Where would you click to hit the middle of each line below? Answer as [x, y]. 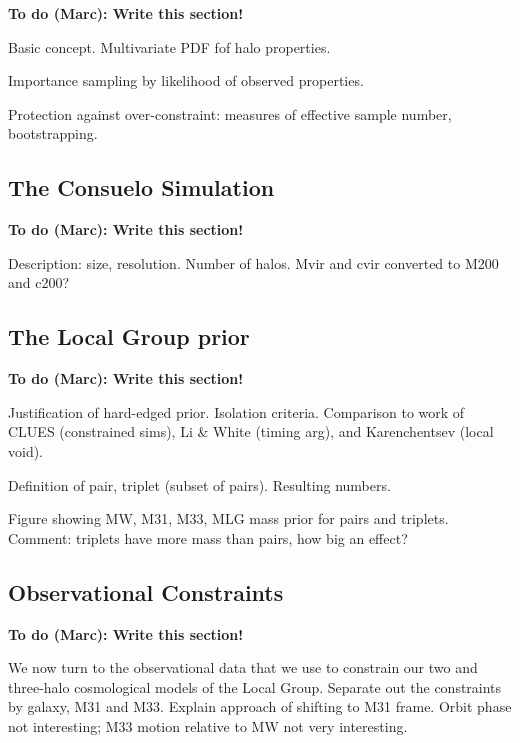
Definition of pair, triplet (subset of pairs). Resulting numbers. [199, 484]
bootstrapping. [53, 133]
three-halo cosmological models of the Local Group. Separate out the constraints [255, 686]
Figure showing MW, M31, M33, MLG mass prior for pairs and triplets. [228, 518]
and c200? [39, 282]
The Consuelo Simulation [141, 187]
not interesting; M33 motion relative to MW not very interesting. [208, 725]
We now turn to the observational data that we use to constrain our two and [243, 667]
